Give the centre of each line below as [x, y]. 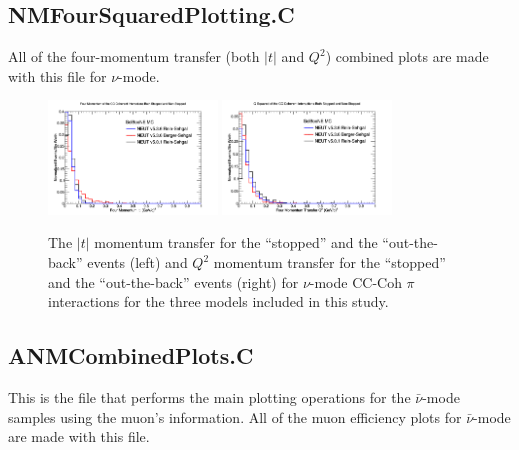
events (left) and [137, 262]
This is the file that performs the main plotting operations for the [209, 397]
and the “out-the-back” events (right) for [173, 281]
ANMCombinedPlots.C [131, 355]
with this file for [57, 75]
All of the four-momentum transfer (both [134, 56]
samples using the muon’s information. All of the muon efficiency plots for [235, 416]
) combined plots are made [407, 56]
